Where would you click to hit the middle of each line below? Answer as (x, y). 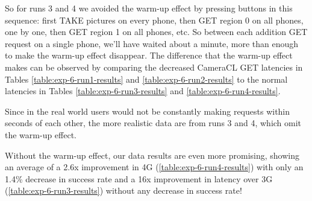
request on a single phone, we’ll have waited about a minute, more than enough (152, 43)
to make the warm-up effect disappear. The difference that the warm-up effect (149, 55)
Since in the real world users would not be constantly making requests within (148, 111)
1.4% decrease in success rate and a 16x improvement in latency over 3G (139, 178)
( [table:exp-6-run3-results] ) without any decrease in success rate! (123, 190)
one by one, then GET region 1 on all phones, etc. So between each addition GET (156, 32)
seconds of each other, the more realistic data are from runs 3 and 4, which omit (153, 123)
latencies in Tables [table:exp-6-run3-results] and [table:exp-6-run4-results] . (143, 91)
